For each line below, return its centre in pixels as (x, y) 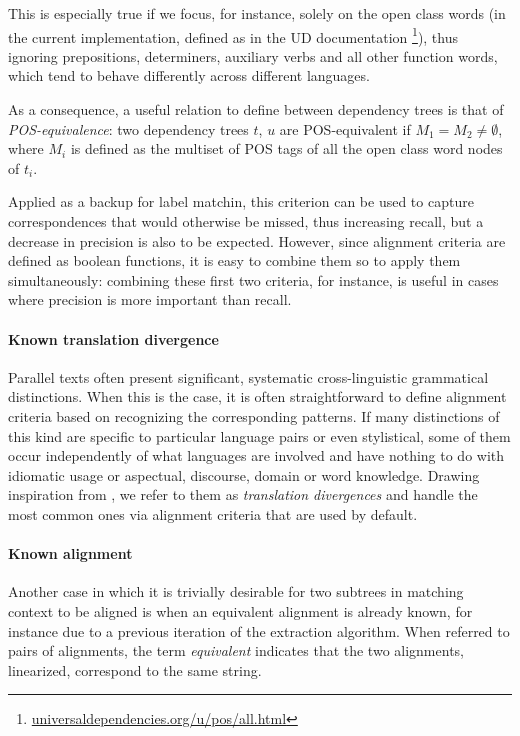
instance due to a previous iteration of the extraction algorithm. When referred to (259, 630)
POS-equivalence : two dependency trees (128, 128)
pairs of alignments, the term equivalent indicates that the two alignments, (236, 650)
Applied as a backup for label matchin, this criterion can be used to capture (241, 201)
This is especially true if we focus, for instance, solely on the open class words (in (257, 13)
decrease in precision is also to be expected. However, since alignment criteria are (257, 240)
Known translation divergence (113, 338)
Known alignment (70, 553)
